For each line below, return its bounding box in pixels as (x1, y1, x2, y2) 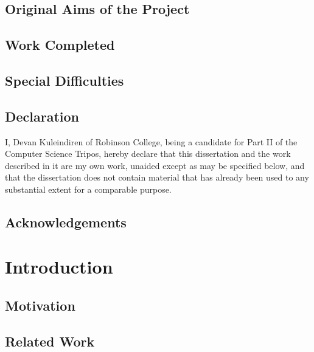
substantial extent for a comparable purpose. (5, 182, 172, 195)
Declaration (5, 106, 80, 125)
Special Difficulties (5, 71, 124, 89)
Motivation (5, 296, 75, 315)
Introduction (5, 254, 113, 279)
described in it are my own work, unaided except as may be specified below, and (5, 159, 305, 171)
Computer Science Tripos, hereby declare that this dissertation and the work (5, 147, 291, 160)
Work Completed (5, 35, 115, 54)
